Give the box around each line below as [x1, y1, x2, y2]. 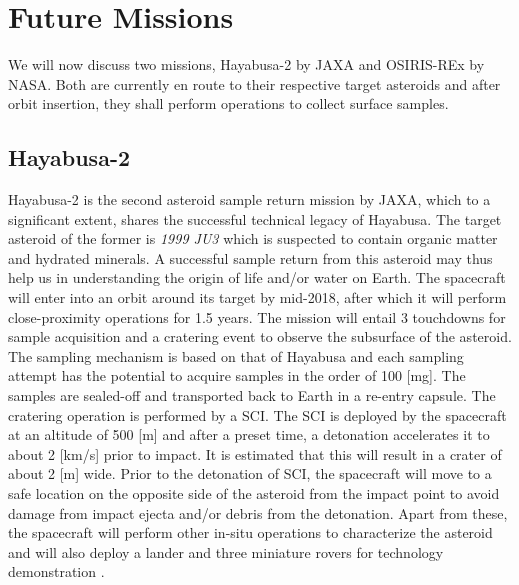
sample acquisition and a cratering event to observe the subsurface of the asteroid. [8, 326, 512, 347]
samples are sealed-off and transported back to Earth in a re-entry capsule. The [8, 385, 496, 406]
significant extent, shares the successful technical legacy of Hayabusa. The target [8, 208, 502, 229]
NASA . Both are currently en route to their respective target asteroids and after [8, 73, 501, 94]
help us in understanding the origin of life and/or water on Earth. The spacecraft [8, 267, 506, 288]
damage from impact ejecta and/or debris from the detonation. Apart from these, [8, 502, 508, 523]
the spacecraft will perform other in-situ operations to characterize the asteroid [8, 522, 493, 543]
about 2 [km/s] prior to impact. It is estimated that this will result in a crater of [8, 443, 502, 464]
